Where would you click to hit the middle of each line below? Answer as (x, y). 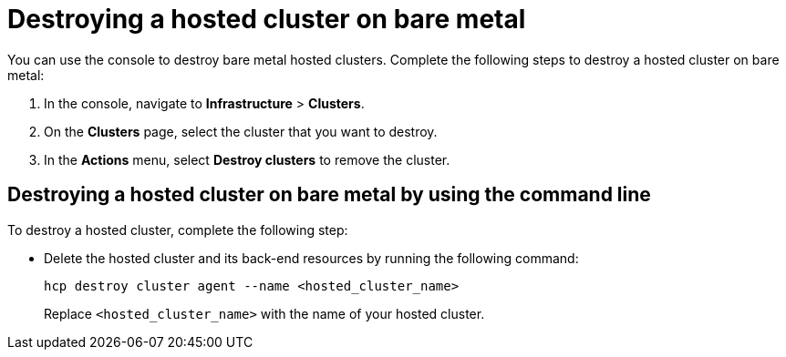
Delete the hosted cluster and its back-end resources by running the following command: (311, 258)
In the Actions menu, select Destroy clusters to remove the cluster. (247, 159)
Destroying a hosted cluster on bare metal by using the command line (329, 195)
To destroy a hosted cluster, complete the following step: (178, 229)
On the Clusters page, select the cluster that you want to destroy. (241, 131)
